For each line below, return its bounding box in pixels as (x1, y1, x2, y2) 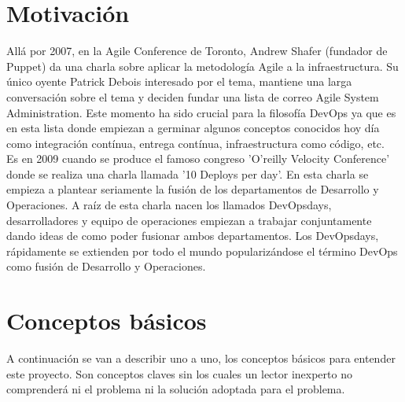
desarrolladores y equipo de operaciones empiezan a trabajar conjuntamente (6, 212, 372, 228)
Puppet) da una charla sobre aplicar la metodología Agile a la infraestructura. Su (6, 57, 399, 74)
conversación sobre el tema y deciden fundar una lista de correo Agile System (6, 88, 379, 105)
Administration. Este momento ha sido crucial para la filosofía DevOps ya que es (6, 104, 396, 120)
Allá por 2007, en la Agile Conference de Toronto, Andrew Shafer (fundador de (6, 42, 388, 59)
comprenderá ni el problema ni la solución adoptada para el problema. (6, 381, 345, 397)
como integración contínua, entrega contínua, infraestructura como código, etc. (6, 135, 385, 151)
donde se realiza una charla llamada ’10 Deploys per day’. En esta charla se (6, 165, 369, 182)
